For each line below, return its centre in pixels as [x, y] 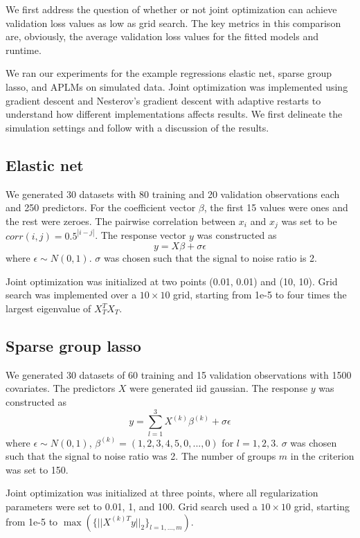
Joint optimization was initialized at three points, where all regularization [162, 493]
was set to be [309, 221]
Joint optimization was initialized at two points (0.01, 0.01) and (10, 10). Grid [172, 281]
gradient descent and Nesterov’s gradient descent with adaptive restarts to [163, 100]
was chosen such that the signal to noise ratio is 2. [210, 258]
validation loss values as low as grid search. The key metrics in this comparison [173, 23]
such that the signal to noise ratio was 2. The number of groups [141, 456]
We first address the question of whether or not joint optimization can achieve [171, 9]
